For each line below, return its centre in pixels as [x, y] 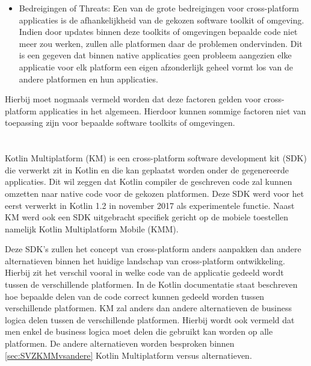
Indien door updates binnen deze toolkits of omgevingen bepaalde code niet [158, 32]
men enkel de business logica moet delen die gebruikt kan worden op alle [139, 331]
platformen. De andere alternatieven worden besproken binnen [120, 343]
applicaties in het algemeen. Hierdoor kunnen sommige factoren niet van [173, 110]
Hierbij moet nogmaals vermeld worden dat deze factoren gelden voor [133, 99]
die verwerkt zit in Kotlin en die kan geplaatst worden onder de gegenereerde [147, 169]
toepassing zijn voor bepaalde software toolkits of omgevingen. [120, 123]
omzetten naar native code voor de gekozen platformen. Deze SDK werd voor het [155, 193]
